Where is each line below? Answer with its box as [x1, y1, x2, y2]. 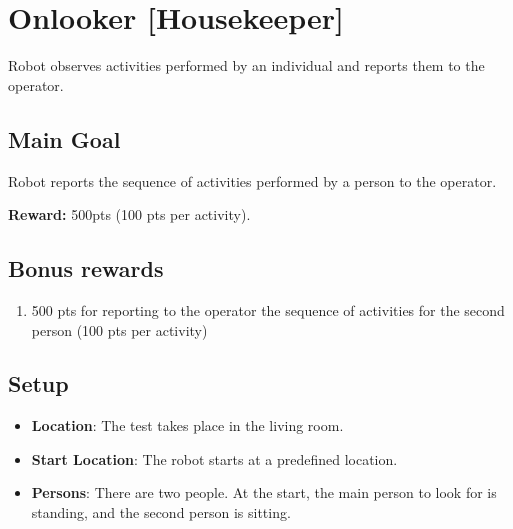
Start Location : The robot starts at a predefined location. [31, 448, 398, 469]
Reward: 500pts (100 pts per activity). [8, 204, 251, 225]
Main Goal [8, 123, 121, 154]
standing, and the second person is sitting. [31, 502, 291, 523]
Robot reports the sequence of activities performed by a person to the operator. [8, 170, 497, 191]
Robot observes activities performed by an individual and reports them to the [8, 55, 485, 76]
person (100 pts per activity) [31, 319, 208, 340]
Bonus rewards [8, 253, 164, 284]
